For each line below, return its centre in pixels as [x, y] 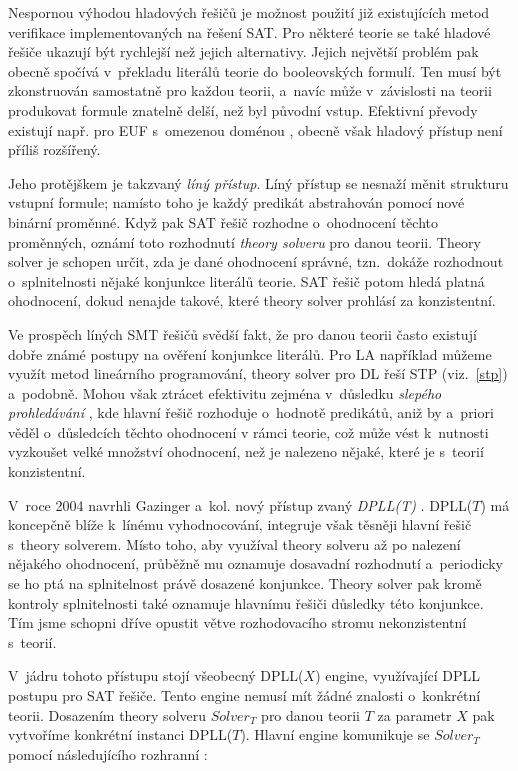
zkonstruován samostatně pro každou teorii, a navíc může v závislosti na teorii [250, 90]
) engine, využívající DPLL [398, 675]
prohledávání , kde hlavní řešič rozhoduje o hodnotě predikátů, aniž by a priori [251, 412]
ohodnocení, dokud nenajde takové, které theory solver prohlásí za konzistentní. [252, 300]
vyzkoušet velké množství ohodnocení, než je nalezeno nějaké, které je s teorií [246, 451]
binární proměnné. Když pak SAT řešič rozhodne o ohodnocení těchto [223, 221]
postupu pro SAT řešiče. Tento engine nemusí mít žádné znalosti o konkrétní [244, 695]
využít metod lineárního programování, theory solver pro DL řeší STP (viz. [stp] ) [258, 373]
